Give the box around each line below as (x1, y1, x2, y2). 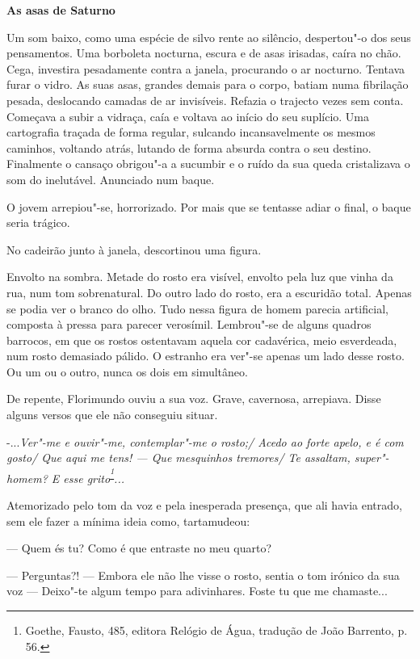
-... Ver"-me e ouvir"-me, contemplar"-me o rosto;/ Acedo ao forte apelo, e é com (6, 433, 404, 450)
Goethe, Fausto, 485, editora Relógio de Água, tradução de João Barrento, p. (25, 621, 408, 638)
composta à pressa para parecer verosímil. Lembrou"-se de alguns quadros (6, 316, 372, 333)
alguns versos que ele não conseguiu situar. (6, 406, 218, 423)
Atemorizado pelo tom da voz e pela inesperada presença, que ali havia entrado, (6, 496, 402, 513)
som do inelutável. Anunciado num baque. (6, 170, 215, 187)
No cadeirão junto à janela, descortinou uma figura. (6, 241, 262, 258)
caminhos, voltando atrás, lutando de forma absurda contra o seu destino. (6, 139, 372, 156)
